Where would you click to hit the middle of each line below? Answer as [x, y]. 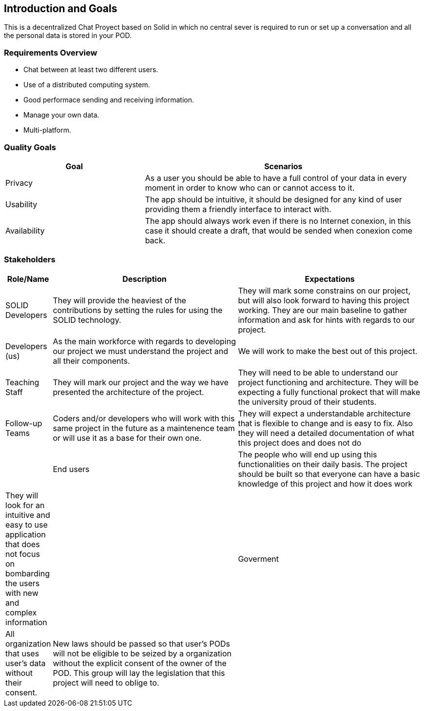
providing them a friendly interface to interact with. [238, 209]
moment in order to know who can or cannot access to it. [250, 188]
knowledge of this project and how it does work [325, 484]
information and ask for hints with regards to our [327, 320]
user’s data [26, 663]
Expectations [330, 279]
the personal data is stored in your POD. [68, 36]
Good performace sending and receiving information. [109, 100]
